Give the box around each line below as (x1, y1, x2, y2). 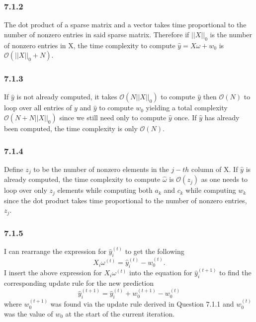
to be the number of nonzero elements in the (33, 163, 169, 174)
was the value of (4, 308, 53, 319)
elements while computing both (57, 185, 153, 195)
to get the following (125, 246, 184, 256)
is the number (210, 29, 253, 39)
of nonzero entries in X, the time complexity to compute (4, 40, 175, 50)
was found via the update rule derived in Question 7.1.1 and (50, 299, 234, 309)
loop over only (4, 185, 47, 195)
